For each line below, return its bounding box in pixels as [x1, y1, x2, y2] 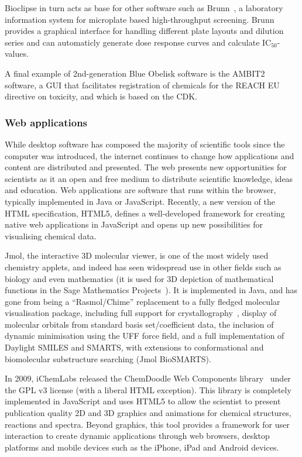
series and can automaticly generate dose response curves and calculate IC [5, 36, 272, 48]
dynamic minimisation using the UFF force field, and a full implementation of [5, 329, 284, 342]
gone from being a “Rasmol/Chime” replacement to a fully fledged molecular [5, 295, 280, 307]
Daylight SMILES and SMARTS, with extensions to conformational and [5, 341, 264, 353]
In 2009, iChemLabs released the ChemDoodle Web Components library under [5, 372, 291, 384]
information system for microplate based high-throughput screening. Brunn [5, 13, 274, 25]
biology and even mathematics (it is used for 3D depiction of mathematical [5, 272, 274, 284]
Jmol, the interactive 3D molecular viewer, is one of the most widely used [5, 249, 269, 262]
